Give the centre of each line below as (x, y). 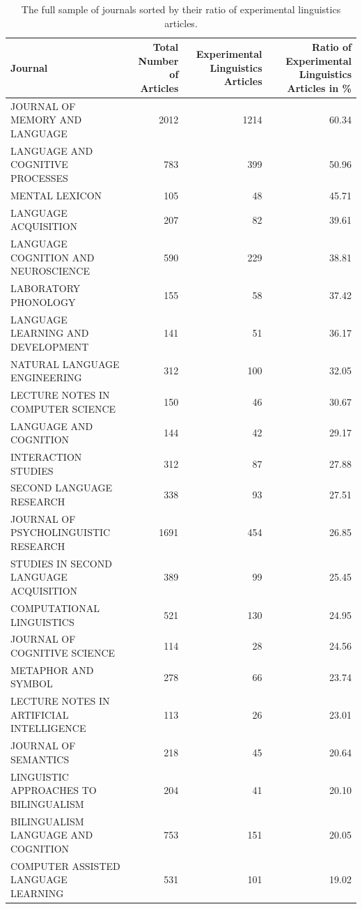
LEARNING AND (50, 333)
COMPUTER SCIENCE (63, 408)
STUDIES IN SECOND (61, 563)
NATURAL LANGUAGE (65, 364)
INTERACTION (46, 456)
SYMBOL (32, 683)
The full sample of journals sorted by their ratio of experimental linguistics (181, 9)
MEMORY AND (46, 120)
